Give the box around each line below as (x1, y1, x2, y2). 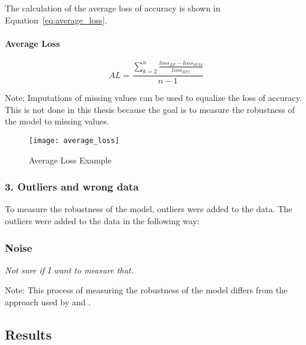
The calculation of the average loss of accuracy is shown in (5, 2, 221, 14)
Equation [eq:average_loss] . (5, 13, 107, 26)
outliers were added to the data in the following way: (5, 215, 200, 227)
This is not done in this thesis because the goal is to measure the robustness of (5, 103, 295, 115)
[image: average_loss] (29, 136, 120, 145)
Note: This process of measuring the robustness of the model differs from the (5, 284, 288, 296)
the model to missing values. (5, 115, 109, 127)
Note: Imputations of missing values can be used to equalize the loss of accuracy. (5, 91, 302, 104)
